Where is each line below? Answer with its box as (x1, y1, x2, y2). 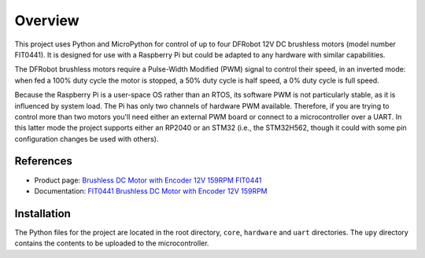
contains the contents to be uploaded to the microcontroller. (14, 238, 209, 248)
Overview (14, 12, 79, 29)
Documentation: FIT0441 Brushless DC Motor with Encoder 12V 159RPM (34, 186, 268, 196)
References (14, 154, 72, 168)
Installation (14, 207, 71, 220)
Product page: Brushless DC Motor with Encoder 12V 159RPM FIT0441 (34, 175, 262, 185)
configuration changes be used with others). (14, 134, 159, 143)
